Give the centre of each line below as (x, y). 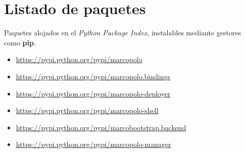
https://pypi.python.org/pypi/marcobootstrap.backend (101, 127)
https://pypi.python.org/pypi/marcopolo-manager (93, 144)
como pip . (20, 42)
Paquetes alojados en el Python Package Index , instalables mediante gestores (123, 33)
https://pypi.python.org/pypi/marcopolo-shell (87, 110)
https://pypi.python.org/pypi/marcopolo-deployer (93, 93)
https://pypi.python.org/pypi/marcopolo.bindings (93, 76)
